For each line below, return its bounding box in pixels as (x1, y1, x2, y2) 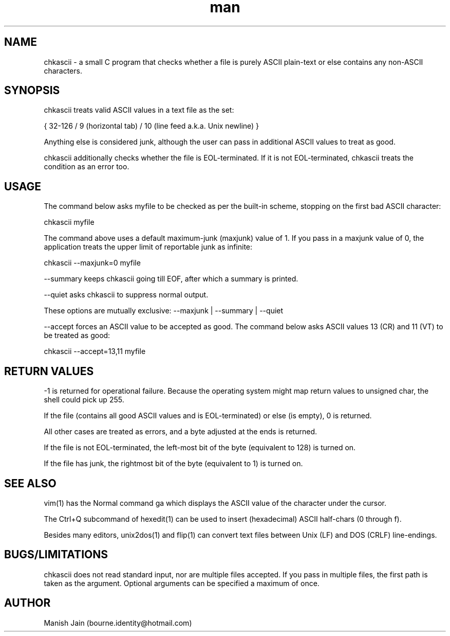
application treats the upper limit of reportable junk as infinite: (44, 242, 253, 252)
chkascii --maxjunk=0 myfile (44, 258, 141, 268)
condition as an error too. (44, 162, 129, 171)
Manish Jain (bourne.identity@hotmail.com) (44, 618, 192, 627)
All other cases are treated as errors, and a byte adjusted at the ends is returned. (44, 427, 317, 436)
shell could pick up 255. (44, 395, 124, 404)
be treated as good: (44, 331, 110, 340)
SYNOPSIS (4, 84, 60, 97)
